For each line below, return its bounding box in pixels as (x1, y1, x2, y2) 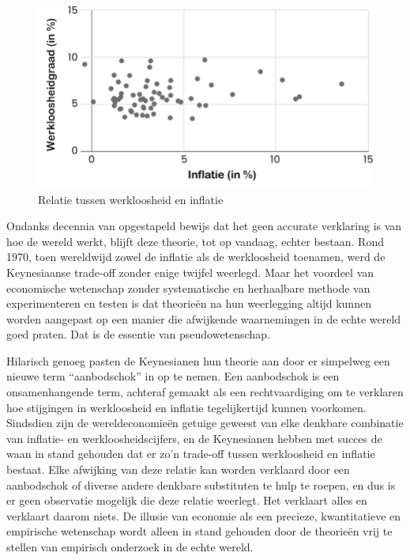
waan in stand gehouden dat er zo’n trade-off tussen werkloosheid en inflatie (6, 445, 375, 462)
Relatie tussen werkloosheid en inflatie (38, 191, 224, 207)
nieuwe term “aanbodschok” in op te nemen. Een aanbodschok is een (6, 368, 340, 384)
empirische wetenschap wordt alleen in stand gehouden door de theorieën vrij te (6, 523, 393, 539)
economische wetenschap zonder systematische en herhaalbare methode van (6, 279, 371, 296)
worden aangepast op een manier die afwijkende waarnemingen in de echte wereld (6, 310, 401, 327)
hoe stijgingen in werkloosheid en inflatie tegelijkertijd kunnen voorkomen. (6, 399, 367, 415)
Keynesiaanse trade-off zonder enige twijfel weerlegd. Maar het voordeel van (6, 263, 374, 280)
